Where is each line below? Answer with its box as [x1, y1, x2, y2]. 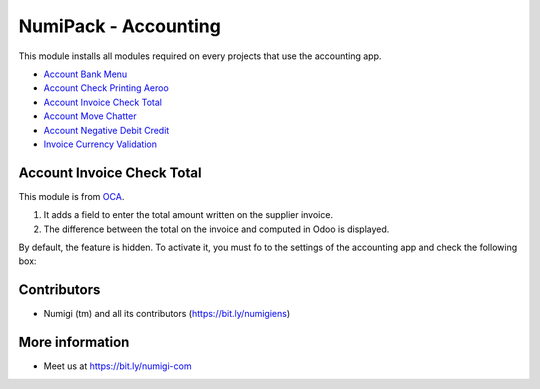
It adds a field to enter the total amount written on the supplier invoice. [43, 209, 334, 221]
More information [18, 334, 130, 351]
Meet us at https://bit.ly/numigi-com [43, 360, 192, 372]
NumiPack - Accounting [18, 15, 222, 37]
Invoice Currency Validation [43, 138, 157, 150]
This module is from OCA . [18, 190, 125, 202]
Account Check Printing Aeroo [43, 82, 169, 94]
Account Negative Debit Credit [43, 124, 170, 136]
